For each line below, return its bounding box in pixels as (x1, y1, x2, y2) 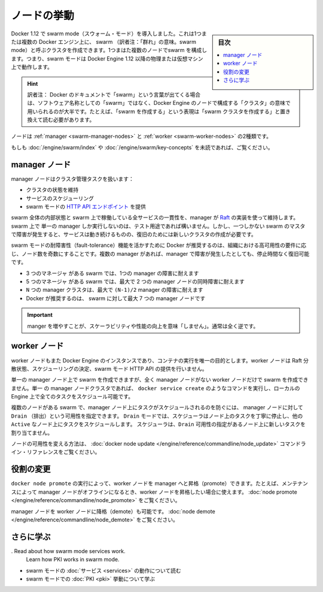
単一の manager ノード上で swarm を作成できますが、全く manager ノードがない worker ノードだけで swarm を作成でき (11, 376, 309, 383)
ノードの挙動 (11, 9, 75, 22)
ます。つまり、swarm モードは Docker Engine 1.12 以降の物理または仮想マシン (11, 55, 203, 62)
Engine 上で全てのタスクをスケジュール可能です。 (11, 393, 134, 400)
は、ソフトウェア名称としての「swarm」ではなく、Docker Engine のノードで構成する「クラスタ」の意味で (27, 99, 291, 107)
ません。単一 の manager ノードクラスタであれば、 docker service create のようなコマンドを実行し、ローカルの (11, 384, 300, 392)
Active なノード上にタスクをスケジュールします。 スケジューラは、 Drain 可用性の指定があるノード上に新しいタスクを (11, 421, 306, 428)
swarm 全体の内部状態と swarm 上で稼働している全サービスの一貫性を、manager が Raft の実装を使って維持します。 (11, 214, 299, 221)
